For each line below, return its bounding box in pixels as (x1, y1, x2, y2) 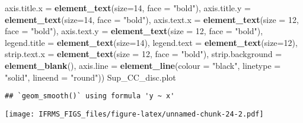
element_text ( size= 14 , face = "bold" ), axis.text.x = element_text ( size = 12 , (5, 13, 299, 25)
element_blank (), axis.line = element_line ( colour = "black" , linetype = (5, 59, 281, 71)
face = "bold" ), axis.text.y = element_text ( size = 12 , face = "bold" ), (5, 25, 263, 37)
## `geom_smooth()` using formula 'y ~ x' (5, 92, 175, 101)
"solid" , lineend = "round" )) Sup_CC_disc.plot (5, 71, 176, 83)
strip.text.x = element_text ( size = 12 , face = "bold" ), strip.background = (5, 48, 282, 60)
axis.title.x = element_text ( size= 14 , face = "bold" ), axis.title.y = (5, 2, 251, 14)
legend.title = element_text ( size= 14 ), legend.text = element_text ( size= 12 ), (5, 36, 298, 48)
